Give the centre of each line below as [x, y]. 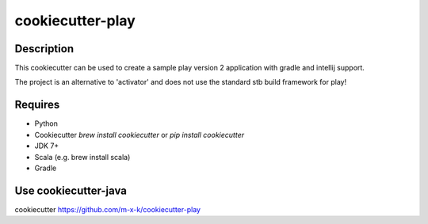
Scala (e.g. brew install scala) [82, 157]
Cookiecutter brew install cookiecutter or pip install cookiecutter [139, 135]
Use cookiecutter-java [71, 190]
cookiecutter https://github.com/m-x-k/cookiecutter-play [108, 209]
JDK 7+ [47, 146]
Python [46, 123]
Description [44, 49]
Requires [37, 105]
